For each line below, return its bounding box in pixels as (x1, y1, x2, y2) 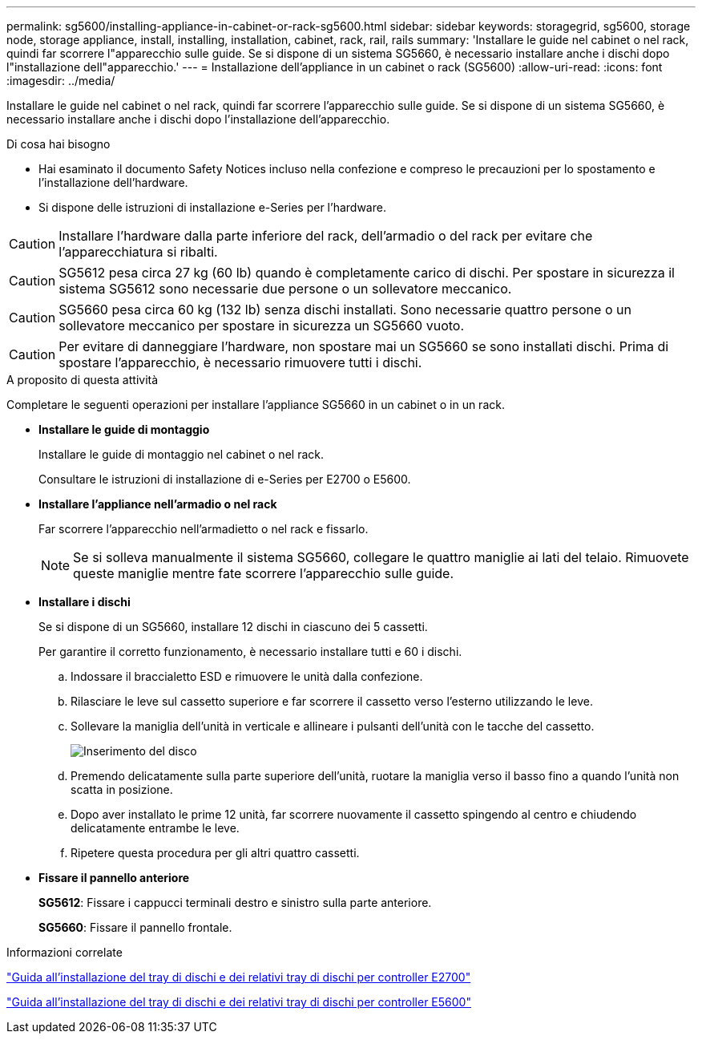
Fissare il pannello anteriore (38, 871, 190, 884)
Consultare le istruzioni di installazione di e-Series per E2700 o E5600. (38, 472, 411, 486)
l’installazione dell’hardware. (38, 176, 188, 189)
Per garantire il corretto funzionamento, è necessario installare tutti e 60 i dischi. (38, 645, 462, 658)
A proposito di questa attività (6, 373, 159, 386)
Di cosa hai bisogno (6, 137, 111, 151)
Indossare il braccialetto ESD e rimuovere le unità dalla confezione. (71, 670, 423, 683)
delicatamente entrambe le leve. (71, 821, 240, 835)
